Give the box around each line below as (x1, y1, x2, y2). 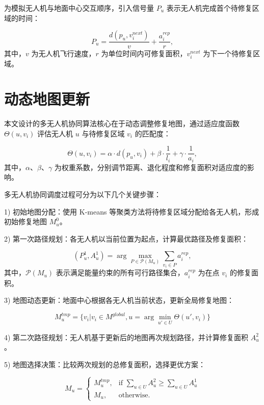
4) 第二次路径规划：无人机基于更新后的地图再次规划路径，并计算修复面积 (4, 331, 249, 342)
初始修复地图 (4, 216, 47, 227)
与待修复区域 (82, 128, 125, 138)
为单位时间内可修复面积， (101, 48, 187, 59)
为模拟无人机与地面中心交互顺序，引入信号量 (4, 3, 154, 13)
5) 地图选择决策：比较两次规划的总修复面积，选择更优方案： (4, 359, 206, 369)
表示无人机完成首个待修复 (166, 3, 252, 13)
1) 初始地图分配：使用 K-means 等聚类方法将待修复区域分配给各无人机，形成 (4, 206, 259, 217)
